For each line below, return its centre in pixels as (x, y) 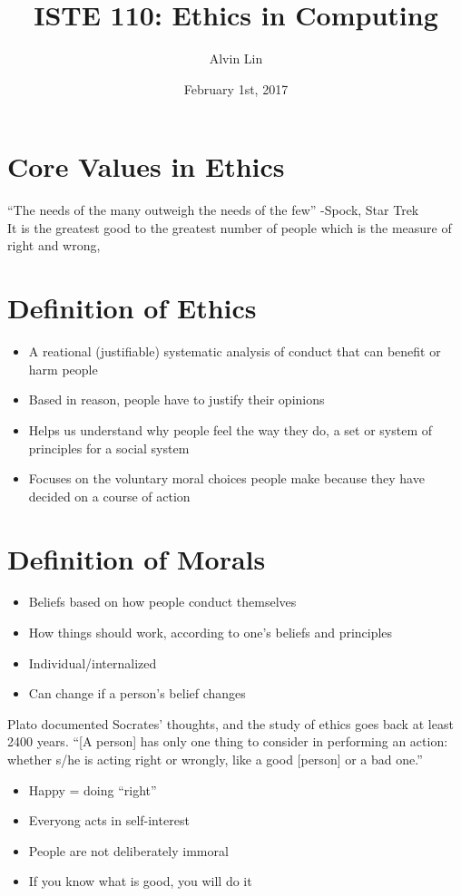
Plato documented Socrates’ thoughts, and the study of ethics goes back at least (230, 723)
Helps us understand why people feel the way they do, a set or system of (230, 429)
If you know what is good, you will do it (140, 881)
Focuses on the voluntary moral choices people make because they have (226, 478)
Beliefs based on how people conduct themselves (162, 602)
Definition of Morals (137, 558)
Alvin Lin (236, 58)
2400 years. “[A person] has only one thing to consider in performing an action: (228, 741)
